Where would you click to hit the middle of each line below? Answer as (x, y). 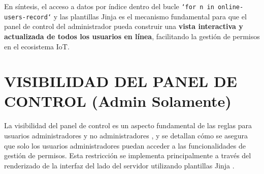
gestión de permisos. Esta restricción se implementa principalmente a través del (128, 155)
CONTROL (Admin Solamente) (118, 101)
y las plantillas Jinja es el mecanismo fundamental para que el (150, 16)
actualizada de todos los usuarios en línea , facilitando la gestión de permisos (132, 36)
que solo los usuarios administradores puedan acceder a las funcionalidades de (125, 145)
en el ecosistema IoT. (37, 46)
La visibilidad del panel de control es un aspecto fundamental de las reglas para (128, 125)
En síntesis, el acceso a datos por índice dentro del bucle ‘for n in (109, 6)
